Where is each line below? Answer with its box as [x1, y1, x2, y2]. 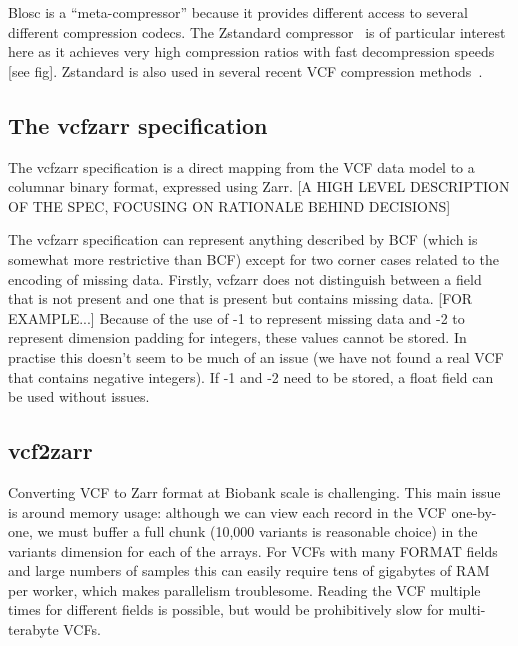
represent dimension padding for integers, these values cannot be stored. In [8, 327, 467, 348]
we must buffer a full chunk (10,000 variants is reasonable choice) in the [37, 521, 478, 542]
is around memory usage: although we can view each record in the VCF [8, 501, 447, 522]
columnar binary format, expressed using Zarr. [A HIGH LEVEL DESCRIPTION [8, 176, 510, 197]
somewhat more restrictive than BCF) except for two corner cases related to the [8, 248, 499, 269]
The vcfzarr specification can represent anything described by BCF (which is [8, 229, 478, 250]
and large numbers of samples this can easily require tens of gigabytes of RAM [8, 560, 490, 581]
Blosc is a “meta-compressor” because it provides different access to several [8, 2, 468, 22]
